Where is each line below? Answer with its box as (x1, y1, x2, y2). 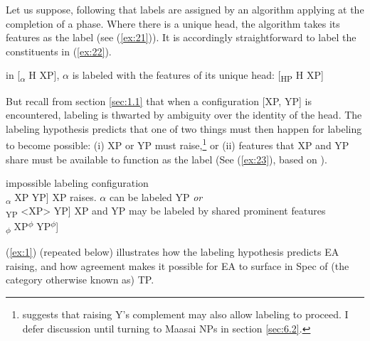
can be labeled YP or (109, 189, 203, 204)
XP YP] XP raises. (14, 189, 97, 204)
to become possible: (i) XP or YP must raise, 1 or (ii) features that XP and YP (6, 136, 349, 152)
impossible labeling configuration (6, 175, 149, 190)
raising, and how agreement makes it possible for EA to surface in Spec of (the (6, 258, 349, 273)
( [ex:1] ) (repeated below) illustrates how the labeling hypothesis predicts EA (6, 244, 339, 259)
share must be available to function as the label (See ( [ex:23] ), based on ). (6, 151, 327, 166)
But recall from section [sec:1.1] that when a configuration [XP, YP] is (6, 93, 312, 108)
